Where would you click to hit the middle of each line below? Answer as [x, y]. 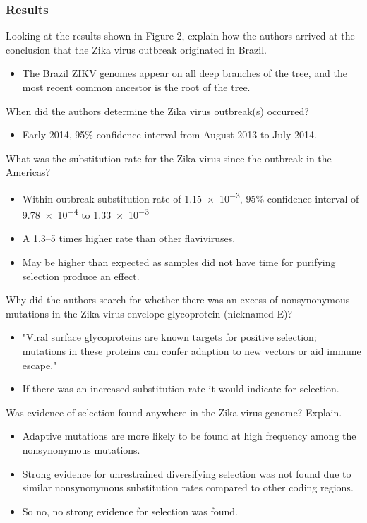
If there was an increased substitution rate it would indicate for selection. [181, 389]
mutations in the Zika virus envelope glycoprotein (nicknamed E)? [149, 313]
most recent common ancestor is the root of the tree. [136, 87]
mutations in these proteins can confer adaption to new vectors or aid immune [192, 351]
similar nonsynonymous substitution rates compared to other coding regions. [188, 487]
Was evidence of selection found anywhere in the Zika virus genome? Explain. [174, 412]
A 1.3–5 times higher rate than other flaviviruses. [129, 238]
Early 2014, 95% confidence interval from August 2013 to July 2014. [169, 134]
